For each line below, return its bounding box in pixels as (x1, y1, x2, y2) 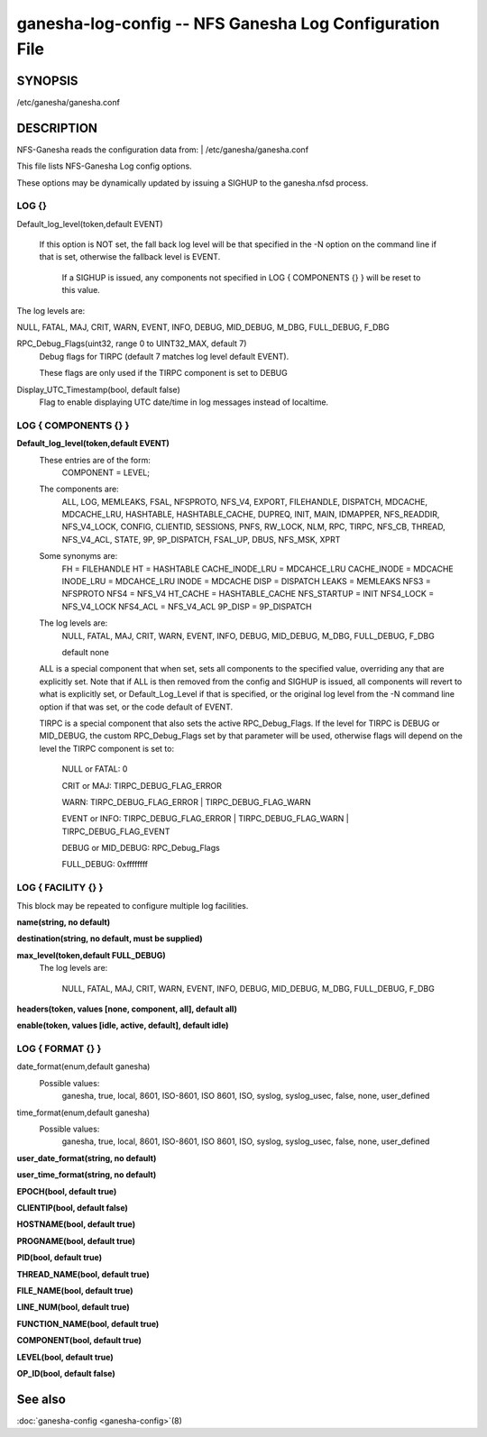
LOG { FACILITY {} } (16, 882, 104, 894)
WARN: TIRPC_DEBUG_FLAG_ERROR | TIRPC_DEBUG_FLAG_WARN (61, 796, 311, 807)
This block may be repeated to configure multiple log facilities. (16, 900, 249, 911)
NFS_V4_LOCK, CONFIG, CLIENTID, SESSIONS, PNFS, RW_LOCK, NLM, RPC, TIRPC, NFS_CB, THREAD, (61, 521, 446, 532)
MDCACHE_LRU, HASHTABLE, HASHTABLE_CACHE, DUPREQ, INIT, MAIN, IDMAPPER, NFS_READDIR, (61, 509, 440, 520)
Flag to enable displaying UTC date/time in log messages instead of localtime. (39, 397, 329, 407)
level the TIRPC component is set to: (39, 743, 175, 754)
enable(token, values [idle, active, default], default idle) (16, 1020, 229, 1031)
